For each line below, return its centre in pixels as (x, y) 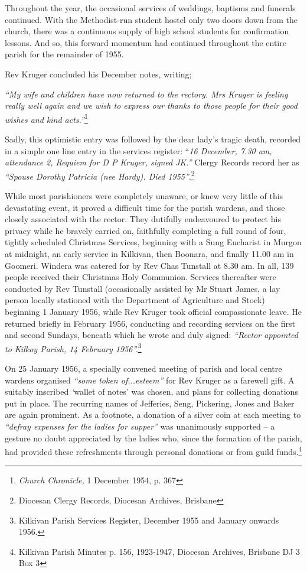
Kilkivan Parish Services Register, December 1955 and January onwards (149, 520)
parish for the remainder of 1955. (64, 54)
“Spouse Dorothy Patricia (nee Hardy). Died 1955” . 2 (100, 175)
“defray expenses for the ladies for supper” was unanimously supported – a (140, 426)
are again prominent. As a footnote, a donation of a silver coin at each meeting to (153, 415)
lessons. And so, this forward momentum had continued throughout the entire (146, 42)
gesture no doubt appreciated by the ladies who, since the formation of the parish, (153, 438)
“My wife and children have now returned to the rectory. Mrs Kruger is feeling (146, 94)
